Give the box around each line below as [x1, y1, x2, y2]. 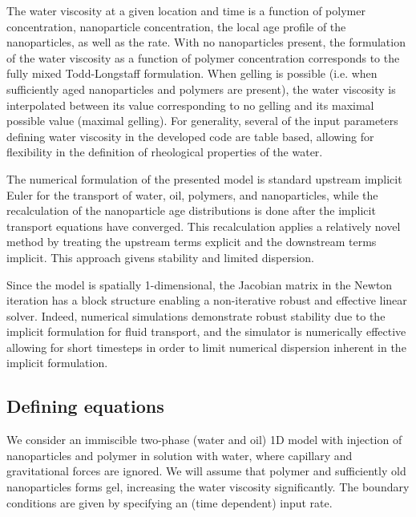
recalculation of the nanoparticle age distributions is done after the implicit [6, 202, 376, 219]
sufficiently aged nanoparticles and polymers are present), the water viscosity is [6, 80, 396, 97]
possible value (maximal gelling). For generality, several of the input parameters [6, 112, 398, 129]
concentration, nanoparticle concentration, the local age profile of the [6, 18, 346, 34]
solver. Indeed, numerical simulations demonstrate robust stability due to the [6, 307, 386, 324]
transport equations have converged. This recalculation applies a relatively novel [6, 217, 401, 234]
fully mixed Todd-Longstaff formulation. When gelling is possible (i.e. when [6, 65, 378, 82]
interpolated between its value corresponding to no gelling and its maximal [6, 96, 374, 113]
